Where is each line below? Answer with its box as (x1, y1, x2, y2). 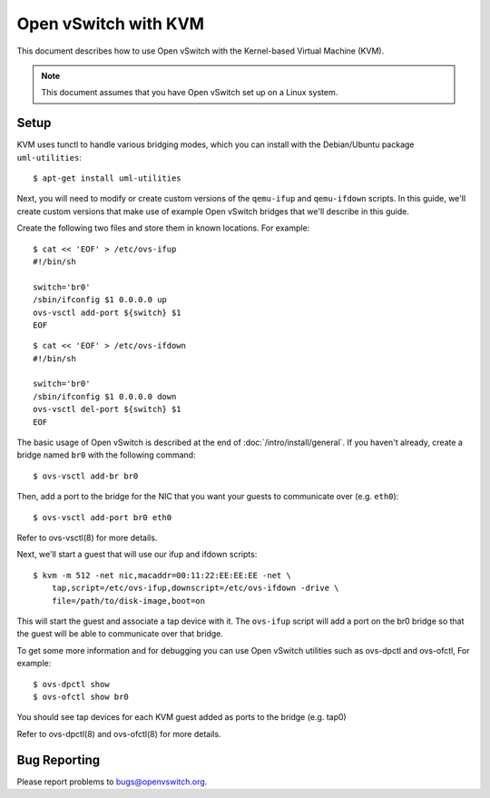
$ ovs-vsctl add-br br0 (33, 470, 139, 481)
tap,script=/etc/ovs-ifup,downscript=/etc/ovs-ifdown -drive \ (51, 583, 339, 594)
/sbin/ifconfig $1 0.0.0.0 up (33, 295, 168, 305)
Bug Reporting (16, 752, 101, 767)
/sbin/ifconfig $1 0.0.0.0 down (33, 391, 177, 401)
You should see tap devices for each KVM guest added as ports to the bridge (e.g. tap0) (16, 712, 347, 723)
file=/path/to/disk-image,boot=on (51, 596, 206, 606)
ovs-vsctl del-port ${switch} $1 (33, 404, 181, 415)
